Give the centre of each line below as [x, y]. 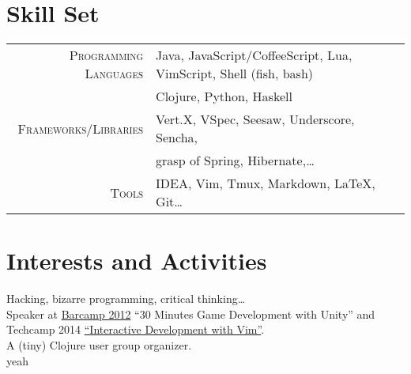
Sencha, [177, 138]
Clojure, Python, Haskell [224, 96]
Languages [114, 74]
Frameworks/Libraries [81, 128]
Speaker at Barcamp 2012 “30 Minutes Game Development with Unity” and [191, 314]
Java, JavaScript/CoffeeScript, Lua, [254, 55]
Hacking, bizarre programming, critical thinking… [126, 298]
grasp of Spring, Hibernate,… [235, 161]
